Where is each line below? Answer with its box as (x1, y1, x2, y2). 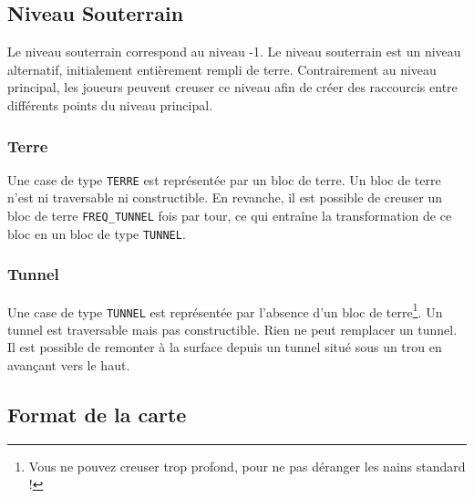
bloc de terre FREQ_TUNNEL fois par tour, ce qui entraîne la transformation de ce (7, 206, 452, 225)
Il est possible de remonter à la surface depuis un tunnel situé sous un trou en (7, 337, 442, 357)
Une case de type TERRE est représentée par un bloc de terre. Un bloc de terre (7, 170, 441, 189)
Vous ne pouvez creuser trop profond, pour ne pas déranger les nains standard (28, 456, 466, 475)
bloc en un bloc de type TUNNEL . (7, 223, 186, 243)
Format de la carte (7, 400, 187, 429)
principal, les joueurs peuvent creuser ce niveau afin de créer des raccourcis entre (7, 78, 458, 97)
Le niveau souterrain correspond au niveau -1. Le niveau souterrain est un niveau (7, 42, 461, 61)
